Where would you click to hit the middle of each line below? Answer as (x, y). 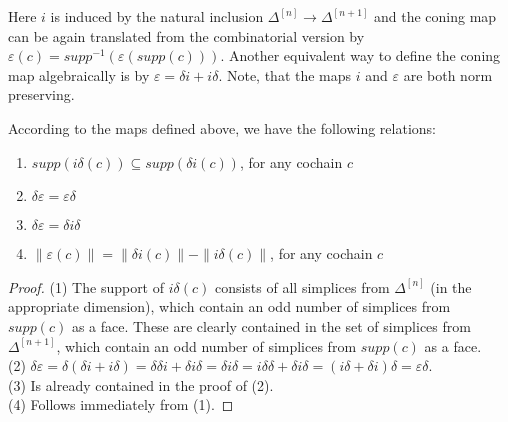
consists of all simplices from (302, 286)
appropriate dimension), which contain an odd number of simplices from (229, 306)
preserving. (41, 94)
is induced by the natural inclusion (157, 16)
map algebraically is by (79, 74)
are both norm (448, 74)
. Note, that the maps (285, 74)
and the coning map (435, 16)
